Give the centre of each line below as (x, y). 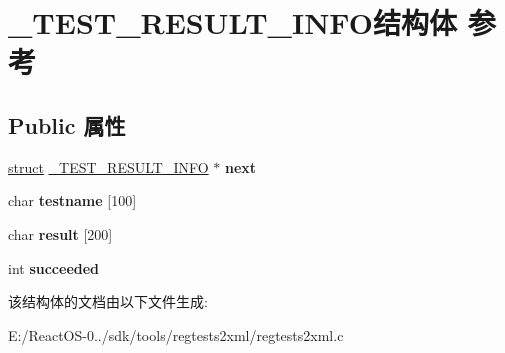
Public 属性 (67, 124)
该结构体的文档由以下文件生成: (108, 301)
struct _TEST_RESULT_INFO (108, 166)
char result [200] (60, 233)
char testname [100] (72, 200)
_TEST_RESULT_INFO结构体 (232, 22)
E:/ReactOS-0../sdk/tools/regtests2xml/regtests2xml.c (176, 334)
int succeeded (54, 267)
